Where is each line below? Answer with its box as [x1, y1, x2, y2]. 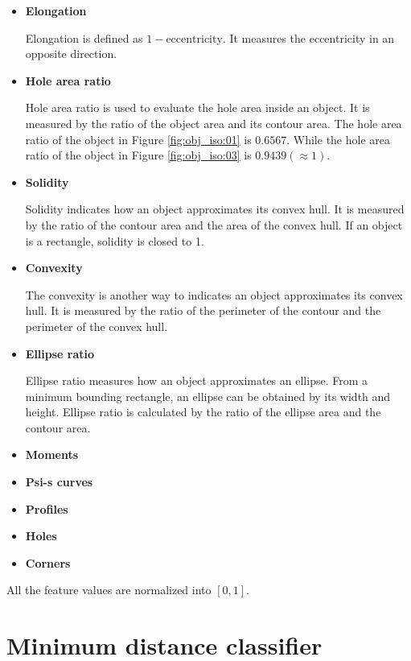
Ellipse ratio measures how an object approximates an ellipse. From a [25, 372, 368, 389]
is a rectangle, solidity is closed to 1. [25, 232, 204, 249]
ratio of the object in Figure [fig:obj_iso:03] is [25, 147, 252, 163]
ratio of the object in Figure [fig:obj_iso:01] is [25, 130, 252, 147]
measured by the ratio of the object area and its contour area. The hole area [25, 114, 402, 131]
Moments [25, 446, 79, 463]
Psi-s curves [25, 473, 93, 490]
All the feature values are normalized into [6, 581, 212, 598]
